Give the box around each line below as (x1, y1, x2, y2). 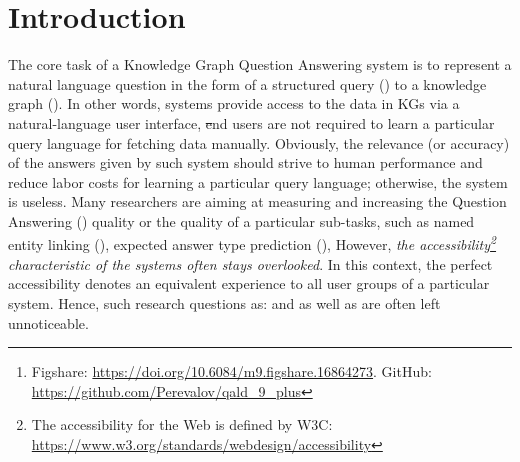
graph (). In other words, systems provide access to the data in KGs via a (8, 93, 460, 114)
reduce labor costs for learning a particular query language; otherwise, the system (8, 171, 508, 192)
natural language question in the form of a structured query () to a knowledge (8, 73, 487, 94)
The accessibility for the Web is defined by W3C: (31, 414, 333, 435)
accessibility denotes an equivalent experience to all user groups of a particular (8, 273, 490, 294)
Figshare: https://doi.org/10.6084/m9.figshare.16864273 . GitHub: (31, 361, 432, 382)
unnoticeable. (8, 312, 89, 333)
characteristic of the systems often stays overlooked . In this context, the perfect (8, 253, 493, 274)
